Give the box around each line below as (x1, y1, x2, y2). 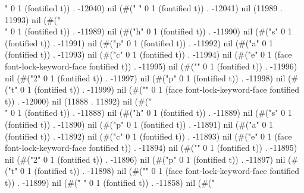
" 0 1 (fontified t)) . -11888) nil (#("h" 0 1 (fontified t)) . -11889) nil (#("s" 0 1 (5, 106, 292, 119)
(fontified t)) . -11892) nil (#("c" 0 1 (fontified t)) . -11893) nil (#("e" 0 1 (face (5, 129, 292, 142)
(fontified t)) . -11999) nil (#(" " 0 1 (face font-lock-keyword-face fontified (34, 83, 300, 96)
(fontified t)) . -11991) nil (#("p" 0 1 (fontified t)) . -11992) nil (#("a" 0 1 (5, 36, 274, 49)
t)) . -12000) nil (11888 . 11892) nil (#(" (5, 94, 152, 107)
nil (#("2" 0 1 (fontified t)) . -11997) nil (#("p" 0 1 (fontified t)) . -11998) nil (5, 71, 286, 84)
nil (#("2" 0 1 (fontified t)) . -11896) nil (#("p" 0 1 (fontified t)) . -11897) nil (5, 153, 286, 165)
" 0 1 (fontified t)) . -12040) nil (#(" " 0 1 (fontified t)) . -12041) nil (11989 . (5, 2, 283, 14)
